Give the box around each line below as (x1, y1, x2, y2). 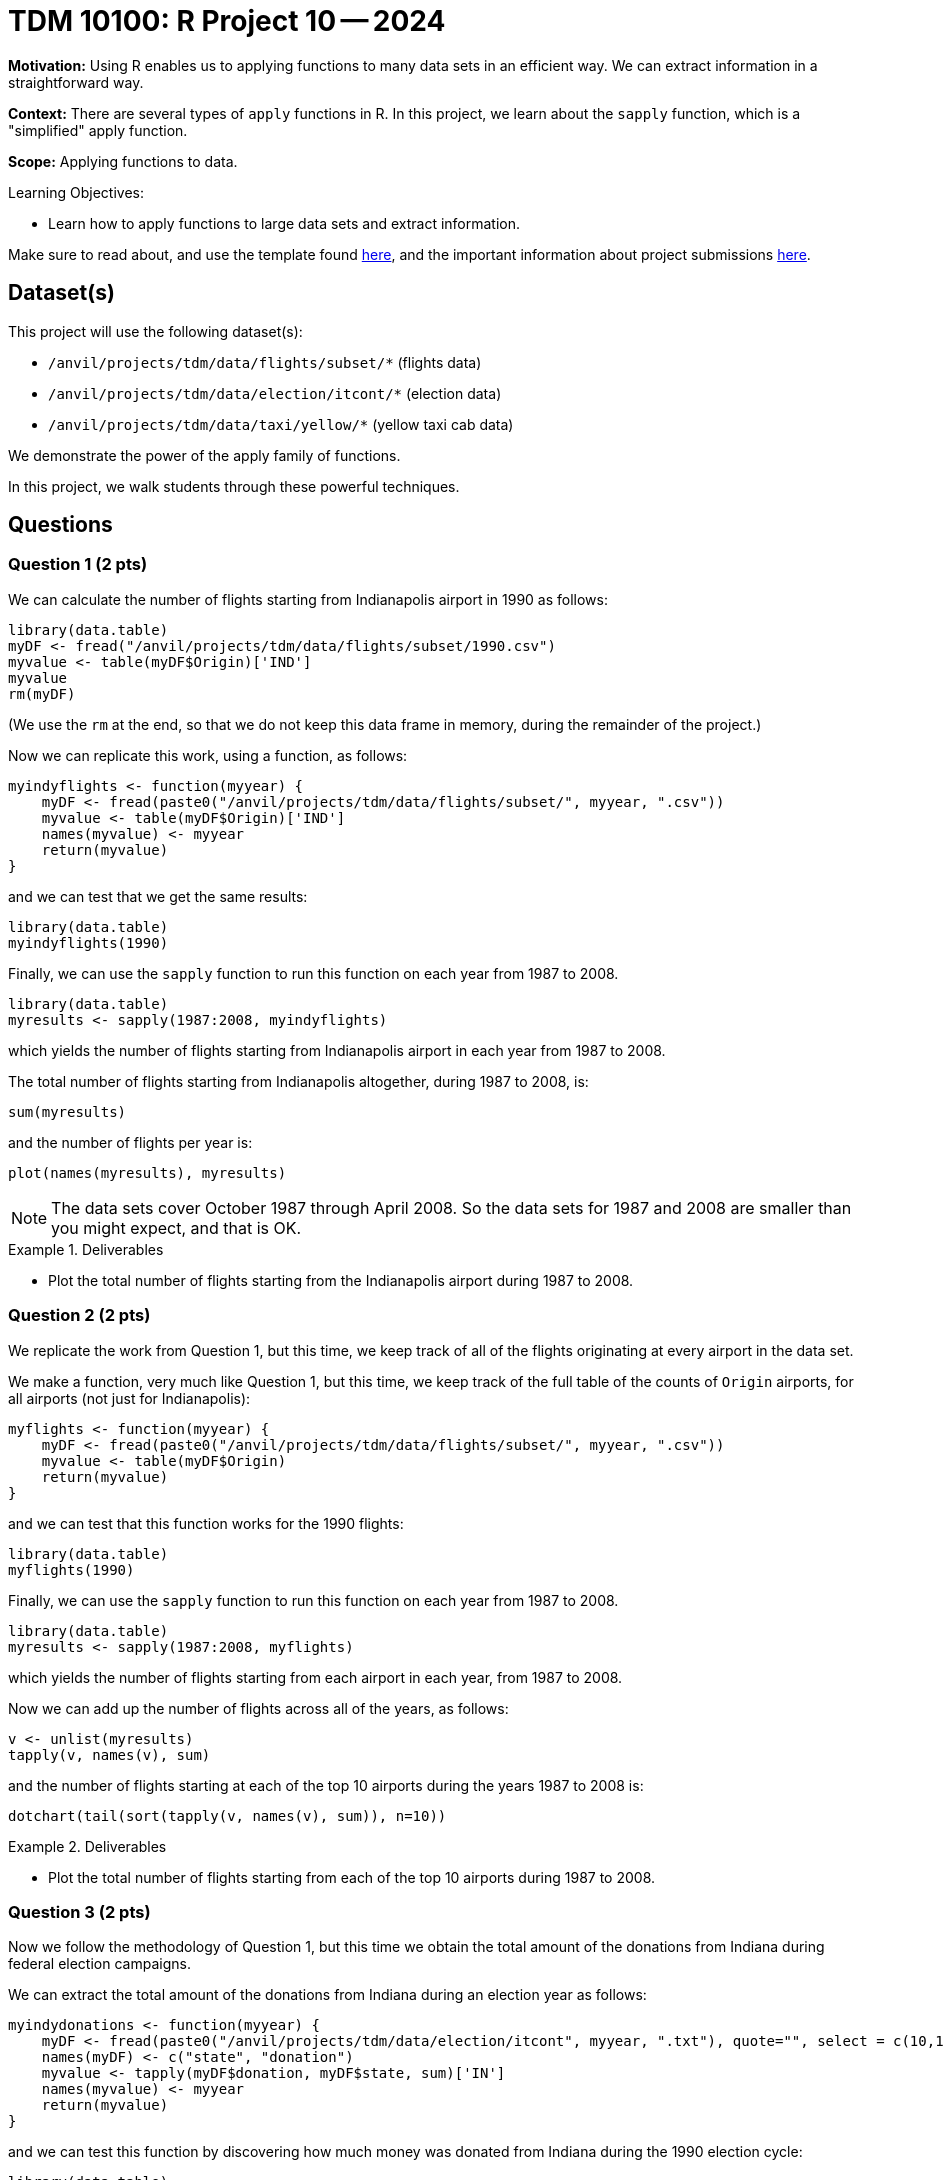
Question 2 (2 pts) (8, 1305, 151, 1326)
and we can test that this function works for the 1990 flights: (8, 1514, 404, 1532)
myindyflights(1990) (8, 934, 169, 951)
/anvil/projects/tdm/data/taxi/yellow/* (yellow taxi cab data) (48, 415, 514, 433)
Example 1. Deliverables (8, 1240, 164, 1258)
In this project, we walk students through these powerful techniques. (8, 477, 460, 495)
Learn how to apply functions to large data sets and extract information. (48, 214, 521, 232)
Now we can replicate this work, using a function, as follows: (8, 746, 408, 764)
